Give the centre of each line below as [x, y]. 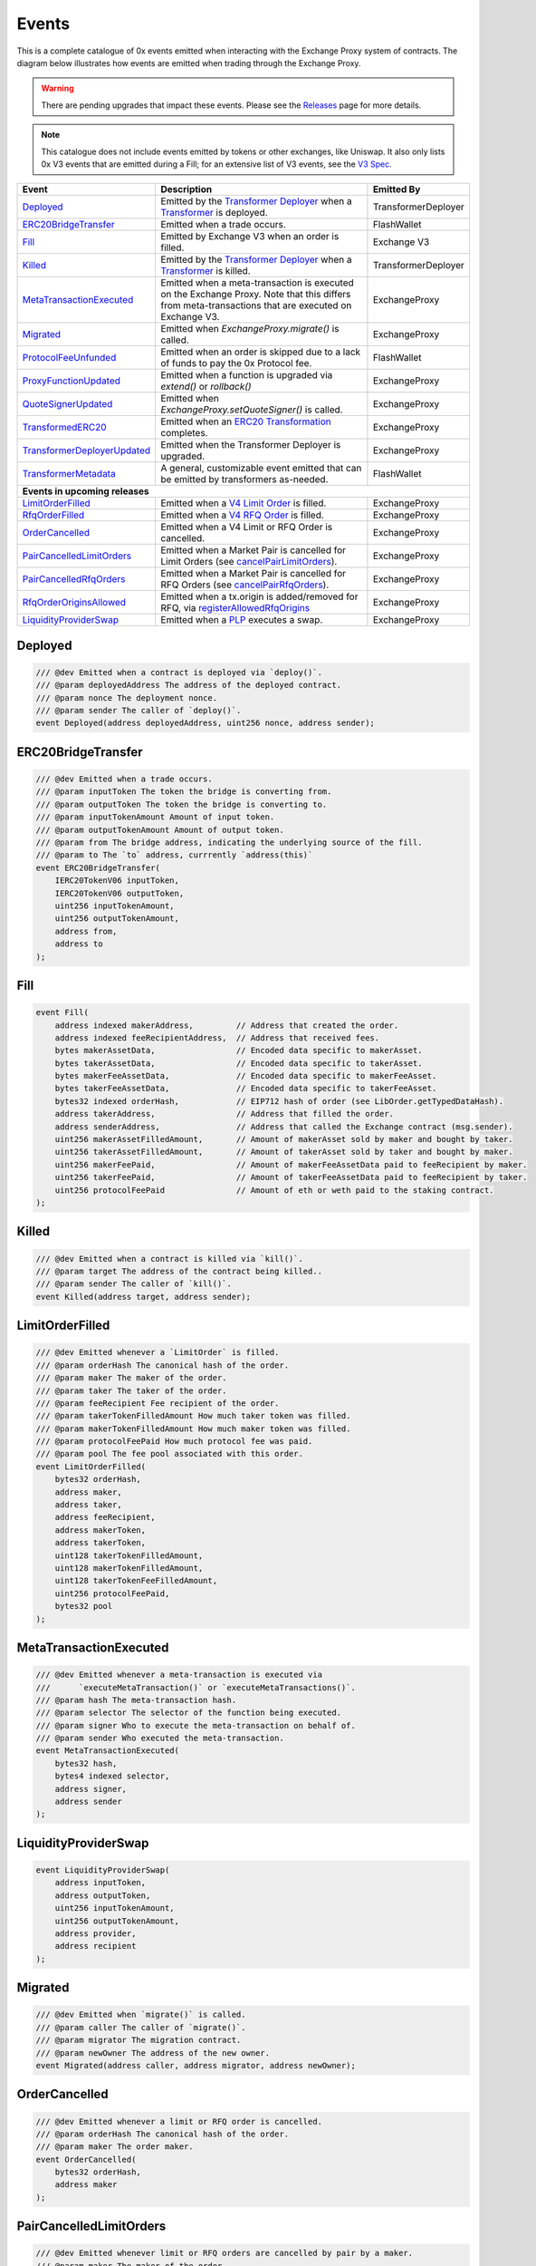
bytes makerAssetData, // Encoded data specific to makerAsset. [239, 1051]
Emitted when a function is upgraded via [247, 375]
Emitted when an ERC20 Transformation [246, 421]
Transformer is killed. [206, 271]
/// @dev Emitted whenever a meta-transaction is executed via [179, 1675]
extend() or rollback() [206, 387]
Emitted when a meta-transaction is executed [257, 283]
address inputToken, [100, 1883]
